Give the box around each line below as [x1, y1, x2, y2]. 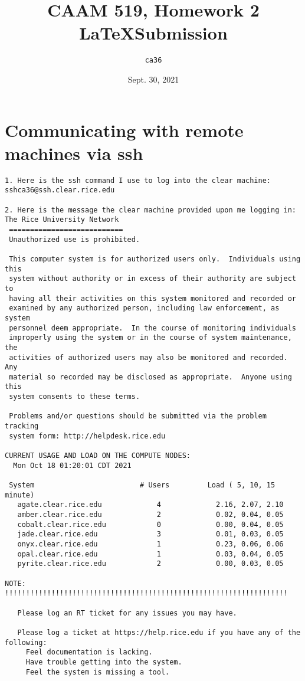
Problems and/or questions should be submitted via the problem [9, 412, 267, 421]
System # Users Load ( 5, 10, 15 [9, 481, 276, 490]
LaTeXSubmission [79, 21, 228, 45]
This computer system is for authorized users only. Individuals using [9, 254, 301, 263]
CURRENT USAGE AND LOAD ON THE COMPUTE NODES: [5, 451, 191, 460]
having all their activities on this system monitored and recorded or [9, 294, 296, 303]
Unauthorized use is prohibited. [9, 235, 140, 244]
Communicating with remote [5, 117, 244, 142]
